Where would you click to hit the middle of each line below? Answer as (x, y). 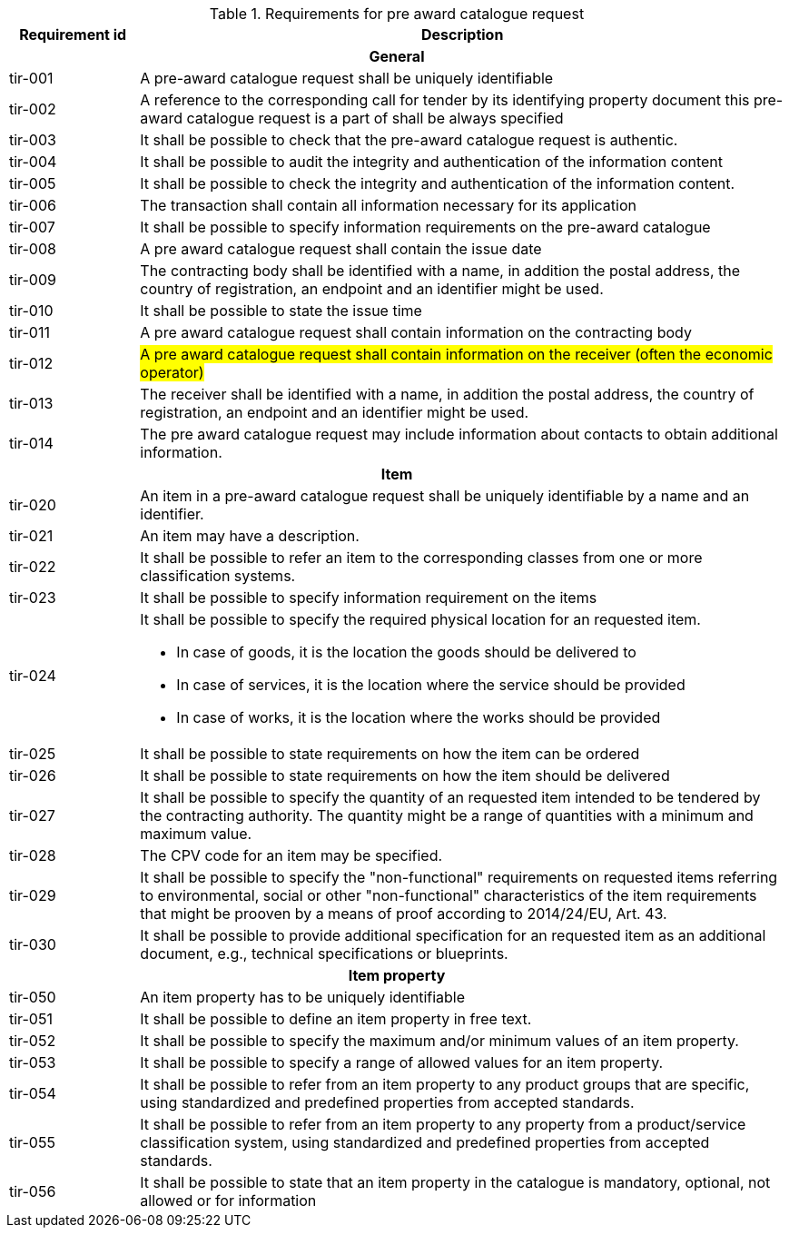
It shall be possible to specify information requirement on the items (369, 598)
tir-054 (33, 1093)
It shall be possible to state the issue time (281, 311)
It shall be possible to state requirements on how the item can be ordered (390, 754)
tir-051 (31, 1019)
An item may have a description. (250, 536)
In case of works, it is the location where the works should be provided (419, 717)
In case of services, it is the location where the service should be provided (431, 685)
